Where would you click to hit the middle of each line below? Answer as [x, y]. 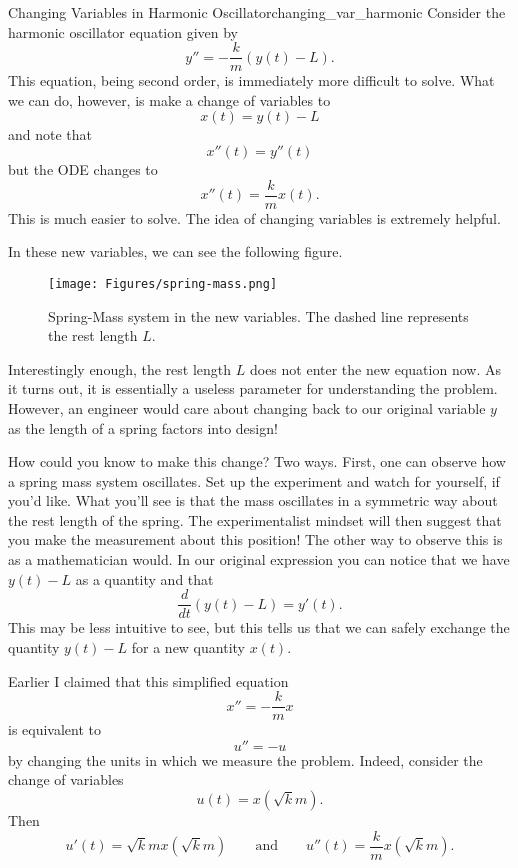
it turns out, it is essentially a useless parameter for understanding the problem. [253, 388]
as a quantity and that [144, 578]
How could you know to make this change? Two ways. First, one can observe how [257, 461]
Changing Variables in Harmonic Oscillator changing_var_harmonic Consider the [257, 12]
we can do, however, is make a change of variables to [169, 99]
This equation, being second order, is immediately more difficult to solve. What [251, 80]
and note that [50, 134]
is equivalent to [55, 729]
